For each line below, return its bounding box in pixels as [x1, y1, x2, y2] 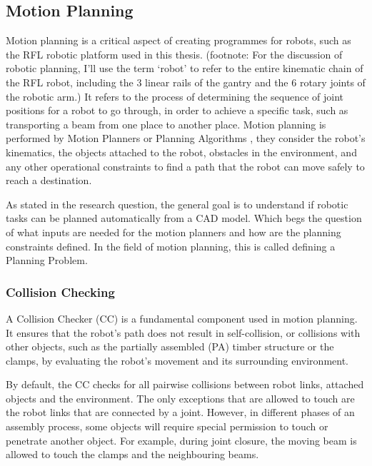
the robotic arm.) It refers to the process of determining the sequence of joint [6, 88, 344, 103]
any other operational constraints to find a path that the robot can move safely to [6, 158, 365, 173]
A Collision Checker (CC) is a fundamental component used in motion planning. [6, 310, 358, 325]
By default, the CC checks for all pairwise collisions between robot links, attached [6, 377, 364, 392]
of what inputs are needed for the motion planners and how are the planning [6, 224, 341, 239]
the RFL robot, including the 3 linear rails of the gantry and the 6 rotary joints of [6, 74, 366, 89]
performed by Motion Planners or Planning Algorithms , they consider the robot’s [6, 131, 366, 146]
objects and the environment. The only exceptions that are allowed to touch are [6, 390, 355, 405]
